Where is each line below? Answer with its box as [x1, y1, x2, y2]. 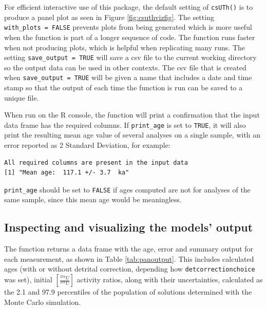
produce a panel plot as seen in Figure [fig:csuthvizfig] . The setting [4, 11, 214, 22]
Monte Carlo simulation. [4, 296, 81, 307]
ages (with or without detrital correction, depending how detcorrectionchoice [4, 263, 255, 274]
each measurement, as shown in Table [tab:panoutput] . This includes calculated [4, 253, 254, 264]
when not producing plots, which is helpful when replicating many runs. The [4, 42, 245, 52]
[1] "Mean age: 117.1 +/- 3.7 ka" [4, 169, 129, 177]
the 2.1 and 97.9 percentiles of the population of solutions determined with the [4, 286, 252, 297]
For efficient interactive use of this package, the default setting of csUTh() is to [4, 2, 253, 12]
